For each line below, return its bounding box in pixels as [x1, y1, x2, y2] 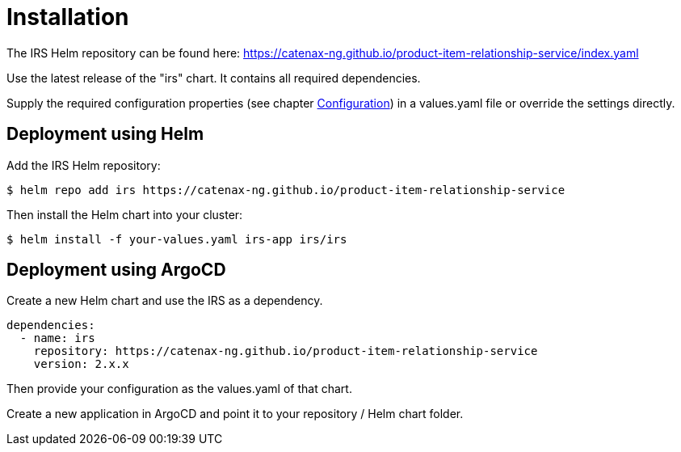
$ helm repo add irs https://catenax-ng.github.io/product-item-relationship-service [6, 183, 565, 196]
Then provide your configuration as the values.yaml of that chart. [6, 382, 352, 396]
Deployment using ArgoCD [6, 260, 226, 281]
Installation [6, 3, 129, 31]
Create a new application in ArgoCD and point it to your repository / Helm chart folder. [6, 407, 464, 421]
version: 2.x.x [33, 357, 129, 371]
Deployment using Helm [6, 124, 204, 145]
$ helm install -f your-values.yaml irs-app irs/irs [6, 232, 347, 246]
